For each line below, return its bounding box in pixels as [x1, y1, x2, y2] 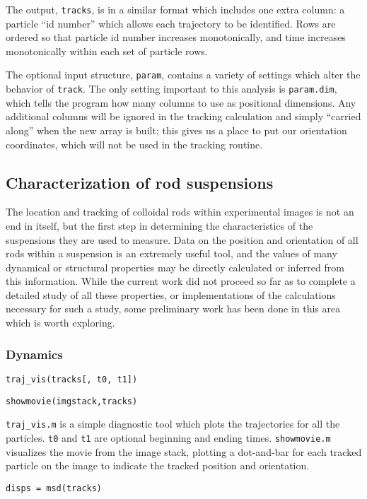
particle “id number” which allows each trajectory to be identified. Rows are [6, 16, 336, 30]
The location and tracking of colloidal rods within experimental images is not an [6, 204, 354, 219]
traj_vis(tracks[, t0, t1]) [6, 374, 138, 384]
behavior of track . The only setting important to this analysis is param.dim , [6, 81, 337, 96]
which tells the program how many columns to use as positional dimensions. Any [6, 95, 356, 110]
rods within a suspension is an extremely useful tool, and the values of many [6, 246, 337, 261]
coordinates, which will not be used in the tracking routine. [6, 136, 263, 151]
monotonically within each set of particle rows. [6, 43, 208, 58]
